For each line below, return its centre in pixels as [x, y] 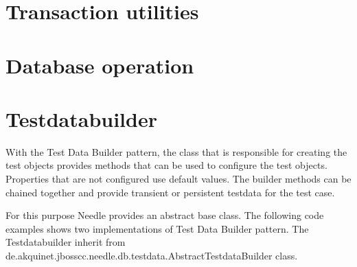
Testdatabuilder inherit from [66, 242]
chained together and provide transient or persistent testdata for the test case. [170, 192]
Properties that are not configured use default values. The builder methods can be [178, 179]
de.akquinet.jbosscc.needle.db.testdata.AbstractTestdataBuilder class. [152, 256]
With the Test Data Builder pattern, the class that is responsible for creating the [176, 151]
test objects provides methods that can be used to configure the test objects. [166, 165]
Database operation [100, 65]
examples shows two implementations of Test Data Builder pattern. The [157, 228]
